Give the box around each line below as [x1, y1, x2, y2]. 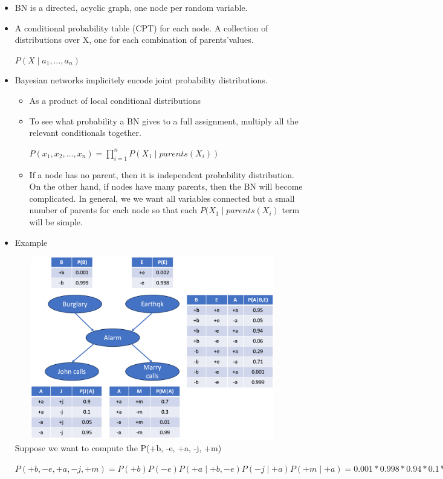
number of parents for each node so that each [29, 204, 198, 216]
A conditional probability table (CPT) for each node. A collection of [15, 21, 268, 34]
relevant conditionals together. [29, 126, 141, 139]
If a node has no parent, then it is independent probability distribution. [29, 168, 294, 181]
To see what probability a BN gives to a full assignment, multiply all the [29, 114, 299, 127]
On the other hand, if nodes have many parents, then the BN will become [29, 180, 303, 193]
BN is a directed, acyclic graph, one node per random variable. [15, 1, 248, 13]
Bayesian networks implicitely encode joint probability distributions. [15, 74, 268, 86]
